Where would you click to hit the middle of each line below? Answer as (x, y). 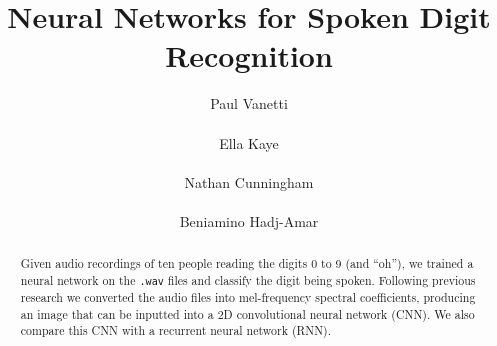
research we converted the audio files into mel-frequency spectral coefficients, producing (248, 297)
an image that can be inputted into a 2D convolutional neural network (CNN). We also (247, 313)
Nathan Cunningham (249, 181)
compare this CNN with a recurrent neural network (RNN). (176, 330)
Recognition (249, 55)
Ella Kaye (249, 142)
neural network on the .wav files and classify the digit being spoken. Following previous (248, 279)
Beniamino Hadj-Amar (249, 220)
